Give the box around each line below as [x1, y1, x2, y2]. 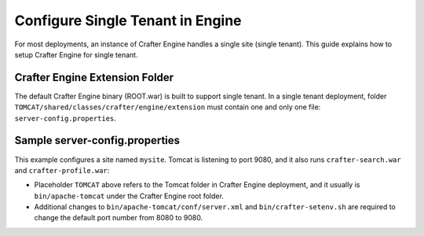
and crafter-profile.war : [14, 165, 110, 175]
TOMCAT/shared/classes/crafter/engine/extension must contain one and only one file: [14, 102, 321, 112]
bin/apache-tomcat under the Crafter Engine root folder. [34, 191, 224, 201]
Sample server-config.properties [14, 134, 181, 147]
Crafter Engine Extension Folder [14, 71, 174, 84]
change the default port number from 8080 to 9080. [34, 213, 203, 223]
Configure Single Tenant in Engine [14, 12, 243, 29]
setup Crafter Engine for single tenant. [14, 50, 138, 59]
